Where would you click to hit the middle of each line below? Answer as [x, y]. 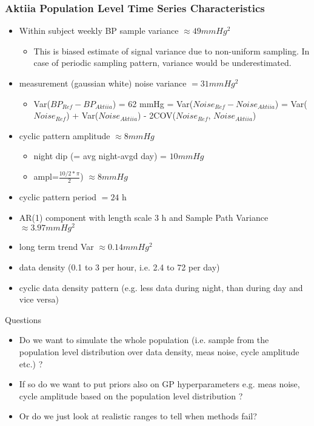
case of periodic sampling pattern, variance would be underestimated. [162, 63]
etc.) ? [31, 363]
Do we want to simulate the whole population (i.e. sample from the [144, 340]
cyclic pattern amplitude [65, 135]
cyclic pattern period [58, 197]
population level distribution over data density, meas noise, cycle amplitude [159, 351]
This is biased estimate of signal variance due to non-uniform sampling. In [172, 51]
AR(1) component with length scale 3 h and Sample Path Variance [144, 217]
